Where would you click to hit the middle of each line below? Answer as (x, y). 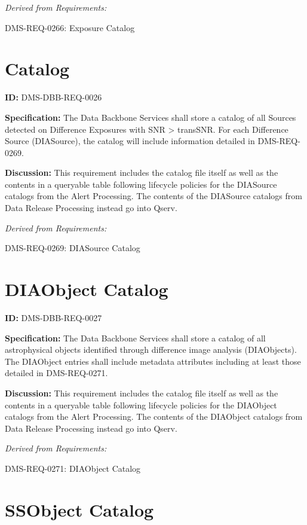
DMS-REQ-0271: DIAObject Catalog (73, 468)
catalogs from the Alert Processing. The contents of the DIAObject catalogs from (154, 416)
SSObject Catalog (79, 509)
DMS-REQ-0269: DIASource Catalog (73, 248)
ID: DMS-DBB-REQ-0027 (53, 317)
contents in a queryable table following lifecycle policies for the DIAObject (141, 405)
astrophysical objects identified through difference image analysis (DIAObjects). (151, 350)
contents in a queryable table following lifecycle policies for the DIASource (141, 184)
